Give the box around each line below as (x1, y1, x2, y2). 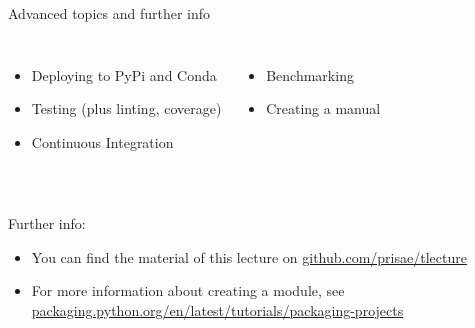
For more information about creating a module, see (31, 280, 345, 301)
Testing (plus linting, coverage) (31, 98, 222, 119)
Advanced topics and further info (8, 3, 211, 23)
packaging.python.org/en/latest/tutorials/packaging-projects (31, 299, 404, 320)
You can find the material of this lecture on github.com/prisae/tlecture (31, 246, 467, 267)
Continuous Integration (31, 131, 174, 152)
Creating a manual (266, 98, 381, 119)
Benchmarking (266, 64, 354, 85)
